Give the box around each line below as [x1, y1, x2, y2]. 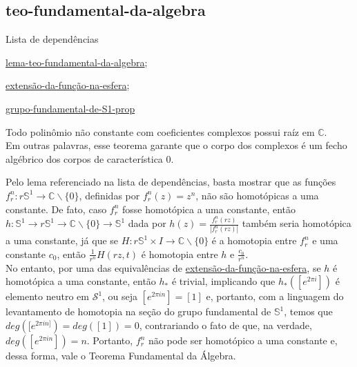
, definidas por [79, 188, 140, 202]
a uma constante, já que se [6, 233, 119, 248]
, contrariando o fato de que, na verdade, [139, 318, 312, 332]
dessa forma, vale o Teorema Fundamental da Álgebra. [6, 348, 236, 362]
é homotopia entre [141, 246, 218, 261]
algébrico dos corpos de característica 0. [6, 151, 174, 166]
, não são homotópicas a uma [195, 188, 319, 202]
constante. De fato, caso [6, 201, 107, 216]
